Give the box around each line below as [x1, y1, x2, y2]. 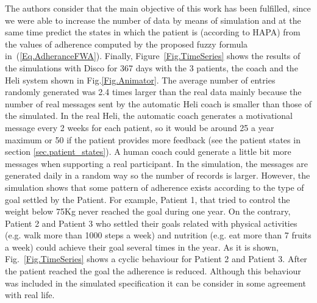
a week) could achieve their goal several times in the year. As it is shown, [5, 240, 279, 253]
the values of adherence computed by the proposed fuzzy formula [5, 37, 248, 50]
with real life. [5, 288, 55, 301]
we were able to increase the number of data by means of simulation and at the [5, 13, 301, 26]
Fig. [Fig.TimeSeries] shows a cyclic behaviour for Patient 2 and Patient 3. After [5, 252, 307, 265]
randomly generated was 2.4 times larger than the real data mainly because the [5, 85, 302, 98]
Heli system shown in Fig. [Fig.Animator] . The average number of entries [5, 73, 276, 86]
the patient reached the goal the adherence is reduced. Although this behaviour [5, 265, 301, 277]
